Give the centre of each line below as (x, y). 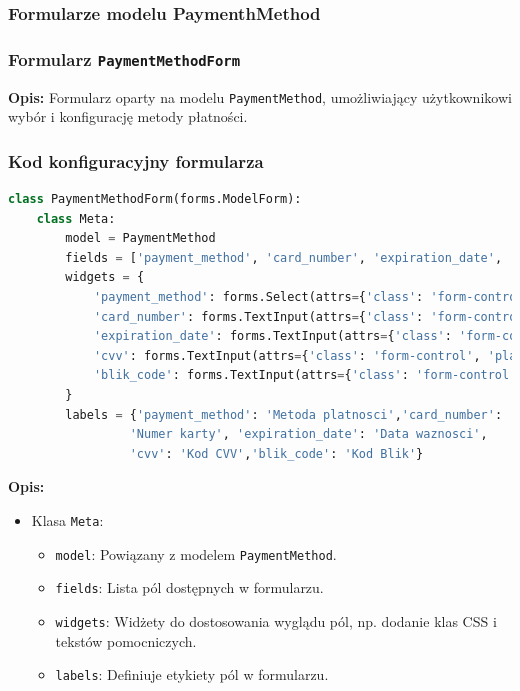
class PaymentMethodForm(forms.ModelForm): (155, 199)
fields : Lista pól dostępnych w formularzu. (189, 587)
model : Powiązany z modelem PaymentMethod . (196, 553)
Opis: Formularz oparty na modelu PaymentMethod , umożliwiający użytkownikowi (260, 96)
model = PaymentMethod (140, 238)
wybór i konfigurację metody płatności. (128, 116)
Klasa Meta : (67, 520)
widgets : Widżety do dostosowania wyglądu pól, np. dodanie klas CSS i (276, 620)
